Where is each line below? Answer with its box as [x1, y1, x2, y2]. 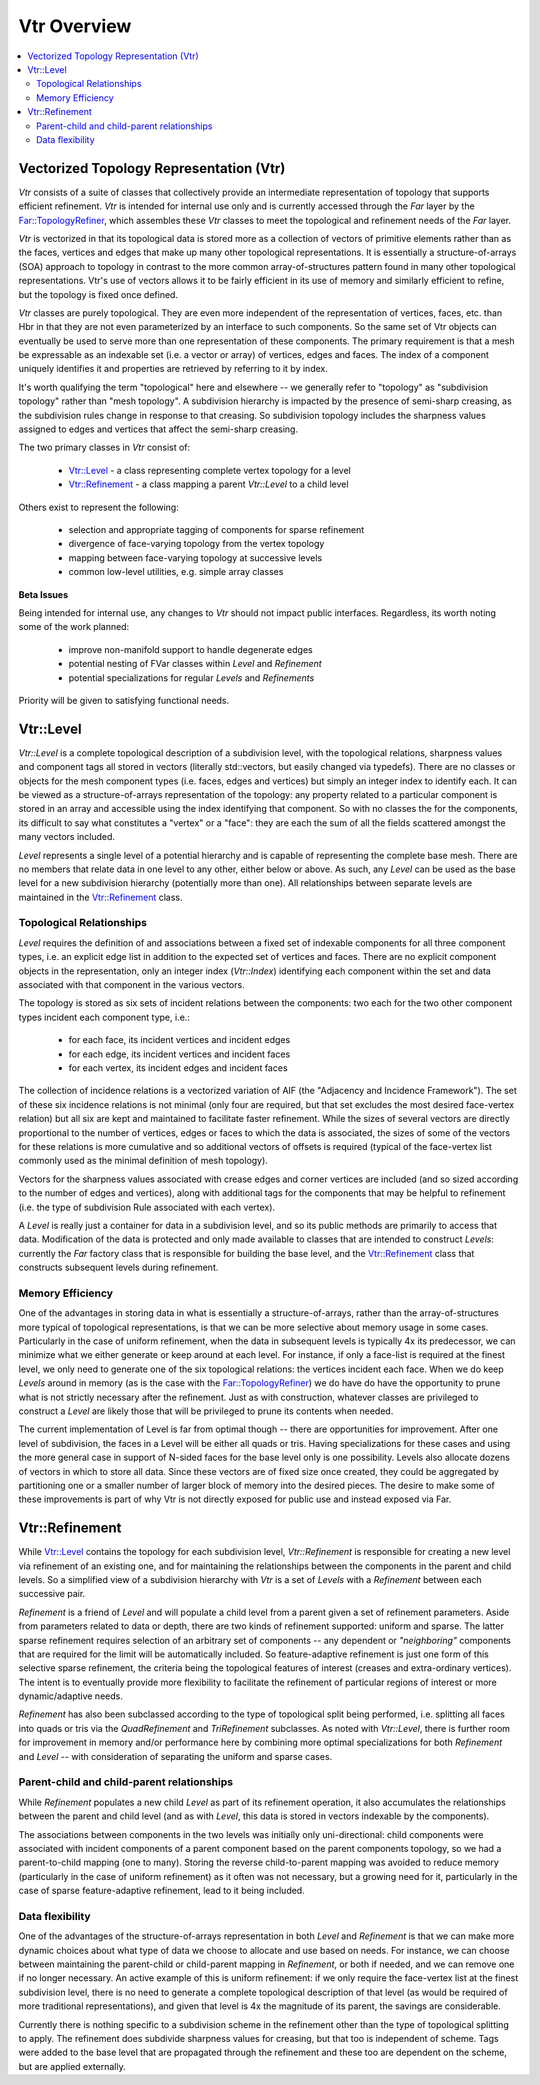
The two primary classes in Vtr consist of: [18, 441, 191, 454]
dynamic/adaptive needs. [18, 1690, 124, 1702]
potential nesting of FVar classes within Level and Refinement [68, 658, 322, 670]
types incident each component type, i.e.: [18, 1011, 190, 1023]
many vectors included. [18, 831, 115, 843]
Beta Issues [18, 588, 69, 600]
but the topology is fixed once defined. [18, 288, 179, 300]
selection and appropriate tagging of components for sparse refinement [68, 524, 365, 535]
